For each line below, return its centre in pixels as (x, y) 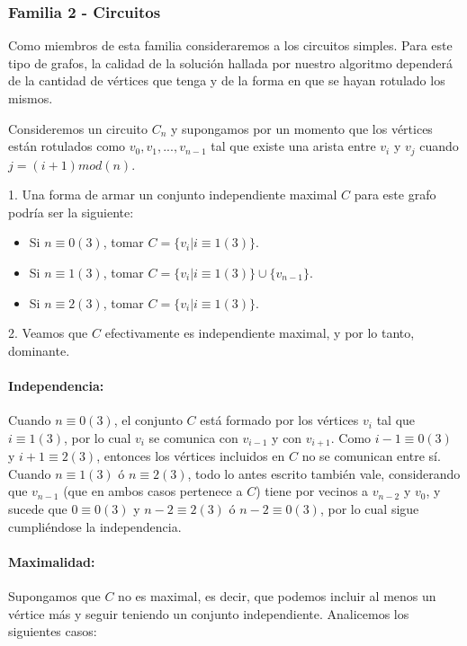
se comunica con (193, 437)
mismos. (31, 98)
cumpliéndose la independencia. (95, 526)
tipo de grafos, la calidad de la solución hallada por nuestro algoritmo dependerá (230, 62)
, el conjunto (148, 420)
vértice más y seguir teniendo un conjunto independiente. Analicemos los (209, 613)
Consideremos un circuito (78, 128)
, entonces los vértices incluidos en (191, 456)
